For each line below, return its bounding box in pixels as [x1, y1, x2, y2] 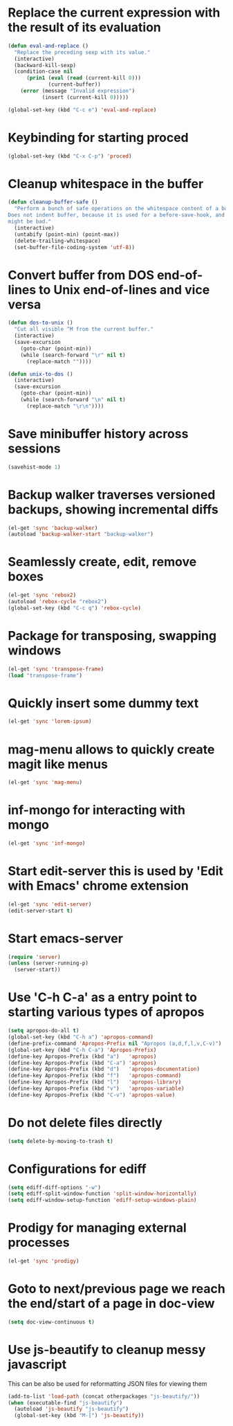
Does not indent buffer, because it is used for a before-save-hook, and [8, 212, 225, 219]
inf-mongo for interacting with [8, 803, 186, 818]
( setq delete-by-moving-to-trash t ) [8, 1137, 113, 1144]
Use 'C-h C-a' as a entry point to [8, 989, 198, 1005]
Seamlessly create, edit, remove [8, 554, 197, 570]
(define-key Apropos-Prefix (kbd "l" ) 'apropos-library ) [8, 1079, 182, 1086]
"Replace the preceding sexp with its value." [14, 48, 151, 56]
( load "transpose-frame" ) [8, 672, 82, 679]
